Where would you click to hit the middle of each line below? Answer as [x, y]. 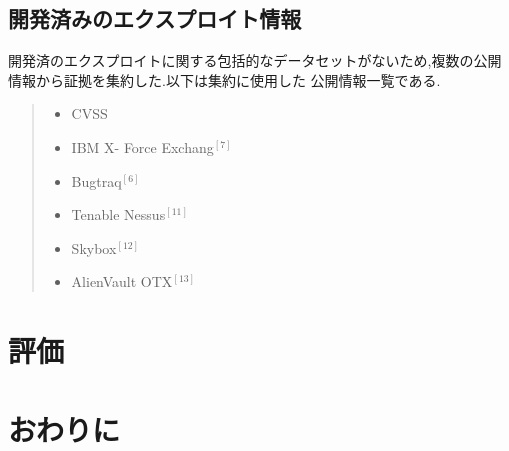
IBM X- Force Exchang [142, 146]
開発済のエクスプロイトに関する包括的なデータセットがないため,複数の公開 [255, 60]
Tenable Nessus [118, 214]
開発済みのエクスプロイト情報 [155, 18]
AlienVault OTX [122, 281]
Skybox [94, 247]
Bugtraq [96, 180]
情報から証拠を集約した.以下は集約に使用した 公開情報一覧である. [224, 79]
